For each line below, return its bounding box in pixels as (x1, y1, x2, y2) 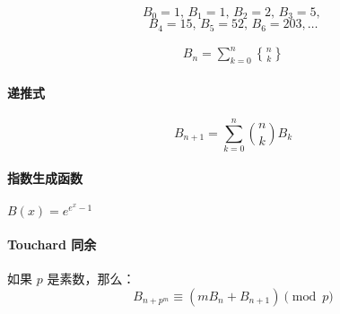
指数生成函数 (7, 168, 83, 187)
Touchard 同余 (7, 235, 97, 254)
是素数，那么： (47, 269, 135, 288)
